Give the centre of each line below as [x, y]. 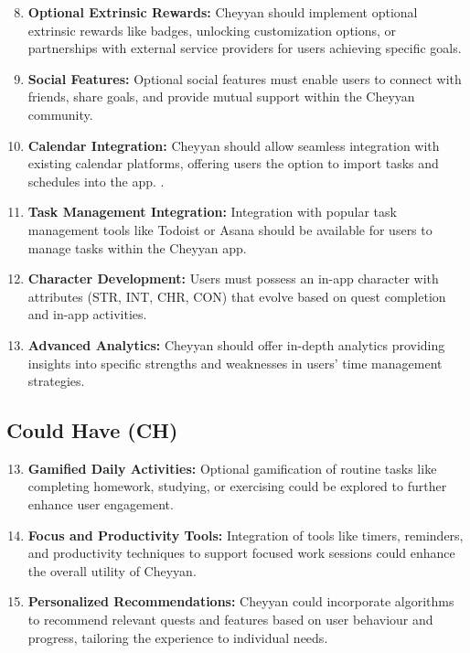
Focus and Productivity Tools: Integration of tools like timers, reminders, [246, 535]
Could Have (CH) [92, 430]
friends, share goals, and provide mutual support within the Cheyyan [221, 96]
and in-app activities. [87, 314]
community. [60, 114]
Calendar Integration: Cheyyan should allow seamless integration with [234, 145]
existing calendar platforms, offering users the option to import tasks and [233, 163]
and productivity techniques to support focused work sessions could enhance [241, 553]
